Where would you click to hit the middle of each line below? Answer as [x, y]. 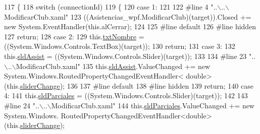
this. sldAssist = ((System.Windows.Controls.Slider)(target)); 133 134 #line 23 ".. [130, 56]
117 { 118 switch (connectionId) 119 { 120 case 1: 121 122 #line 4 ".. [111, 7]
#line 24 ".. [22, 105]
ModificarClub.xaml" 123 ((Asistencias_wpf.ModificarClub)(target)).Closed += [128, 16]
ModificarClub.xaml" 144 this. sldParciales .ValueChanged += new [153, 105]
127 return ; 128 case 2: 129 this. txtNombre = [74, 36]
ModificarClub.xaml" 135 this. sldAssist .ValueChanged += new [113, 66]
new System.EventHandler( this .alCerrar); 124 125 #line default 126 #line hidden [130, 26]
